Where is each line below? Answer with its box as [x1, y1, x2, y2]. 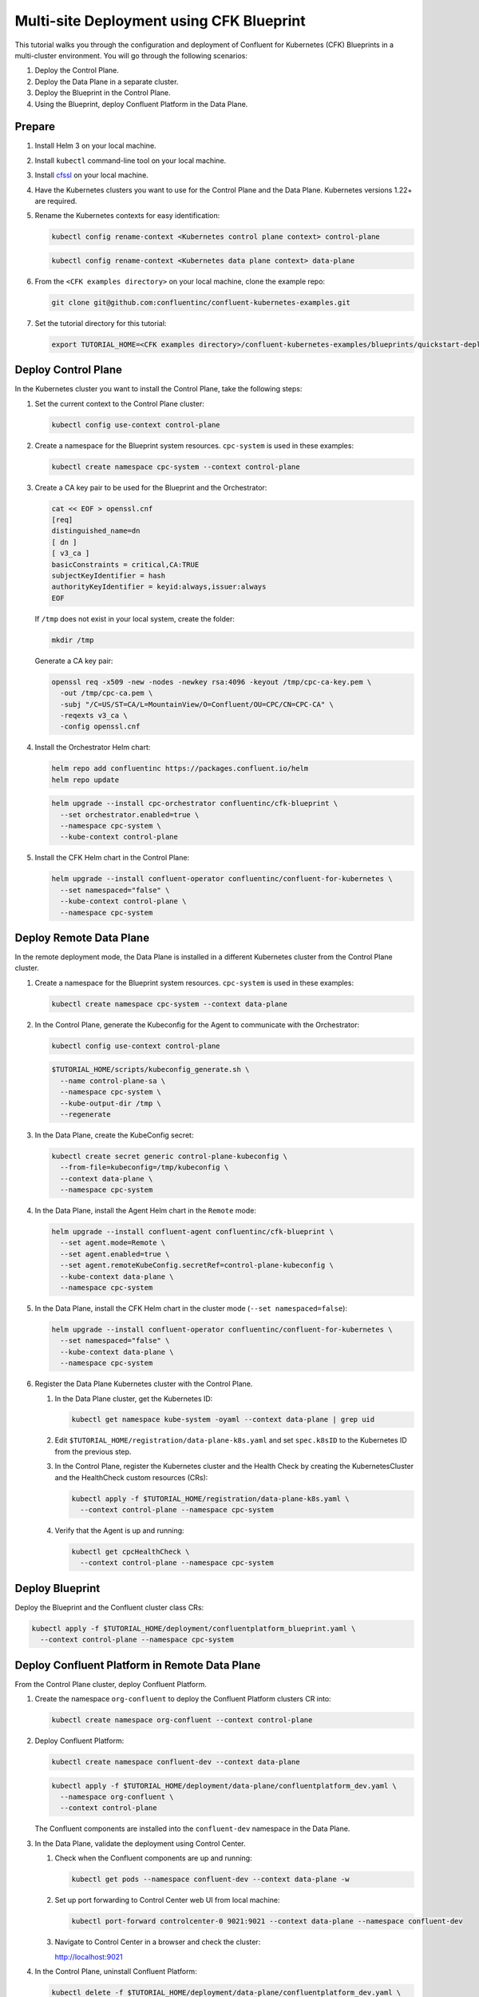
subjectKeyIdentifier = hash [51, 571, 166, 581]
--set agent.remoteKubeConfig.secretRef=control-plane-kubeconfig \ [60, 1261, 335, 1270]
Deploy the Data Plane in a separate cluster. [34, 77, 179, 86]
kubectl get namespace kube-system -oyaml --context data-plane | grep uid [71, 1415, 375, 1424]
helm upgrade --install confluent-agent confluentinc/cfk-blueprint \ [51, 1227, 335, 1237]
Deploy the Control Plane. [34, 66, 120, 75]
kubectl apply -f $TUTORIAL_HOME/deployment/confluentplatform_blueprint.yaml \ [31, 1624, 356, 1633]
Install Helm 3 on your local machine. [34, 141, 156, 151]
